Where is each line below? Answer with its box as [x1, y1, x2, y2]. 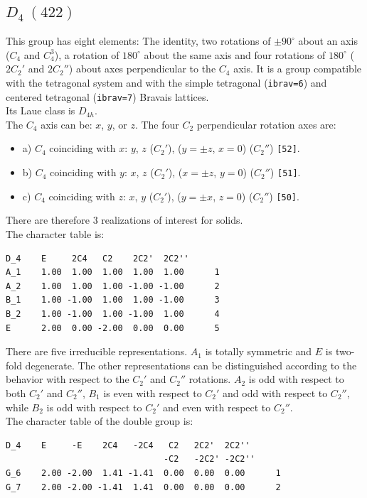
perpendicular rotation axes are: [196, 117, 336, 131]
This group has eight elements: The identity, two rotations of [6, 33, 271, 48]
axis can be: [41, 117, 92, 131]
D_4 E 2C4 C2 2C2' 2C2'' [6, 253, 189, 264]
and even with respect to [162, 399, 271, 414]
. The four [134, 117, 179, 131]
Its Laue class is [6, 103, 75, 118]
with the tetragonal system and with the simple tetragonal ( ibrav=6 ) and [6, 75, 327, 90]
